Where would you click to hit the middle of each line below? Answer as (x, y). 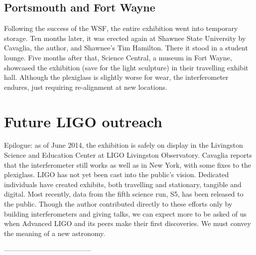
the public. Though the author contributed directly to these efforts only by (118, 204)
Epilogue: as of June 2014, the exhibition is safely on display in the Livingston (124, 145)
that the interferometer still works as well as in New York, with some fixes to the (128, 164)
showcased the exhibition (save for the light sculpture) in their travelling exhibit (126, 67)
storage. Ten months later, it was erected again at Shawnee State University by (125, 38)
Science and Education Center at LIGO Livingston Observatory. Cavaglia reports (128, 155)
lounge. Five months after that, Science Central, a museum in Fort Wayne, (118, 57)
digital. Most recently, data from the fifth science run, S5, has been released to (124, 194)
